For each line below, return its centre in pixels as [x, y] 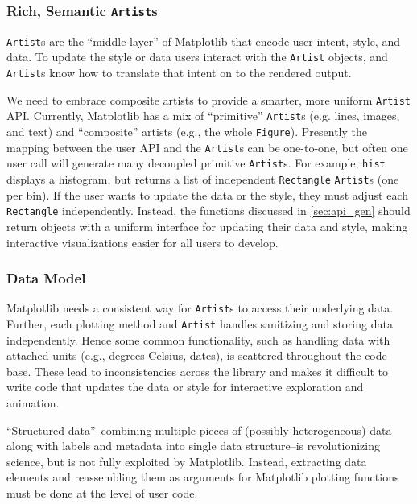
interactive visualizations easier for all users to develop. [142, 242]
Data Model [46, 278]
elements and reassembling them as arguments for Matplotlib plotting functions [203, 477]
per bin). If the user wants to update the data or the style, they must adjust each [208, 194]
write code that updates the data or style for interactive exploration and [185, 387]
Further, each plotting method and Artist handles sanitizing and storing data [200, 324]
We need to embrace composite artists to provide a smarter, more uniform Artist [208, 99]
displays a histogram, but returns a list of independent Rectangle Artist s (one [203, 179]
